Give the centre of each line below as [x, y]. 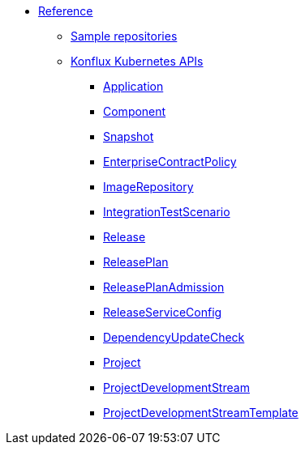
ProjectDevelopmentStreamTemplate [201, 413]
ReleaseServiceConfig [163, 312]
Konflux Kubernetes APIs [137, 61]
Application [133, 86]
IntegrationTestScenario [167, 212]
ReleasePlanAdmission [164, 287]
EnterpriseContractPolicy [170, 162]
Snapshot [129, 136]
